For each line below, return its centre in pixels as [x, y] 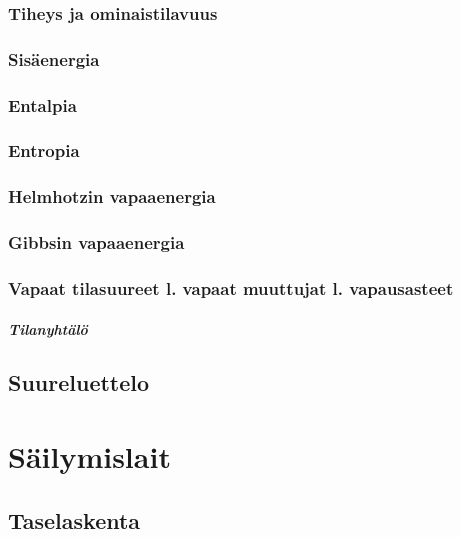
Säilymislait [89, 456]
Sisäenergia [54, 58]
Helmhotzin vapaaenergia [112, 196]
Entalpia [42, 104]
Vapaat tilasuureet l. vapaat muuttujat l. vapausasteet [231, 287]
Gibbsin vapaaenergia [96, 242]
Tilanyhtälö [48, 328]
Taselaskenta [74, 519]
